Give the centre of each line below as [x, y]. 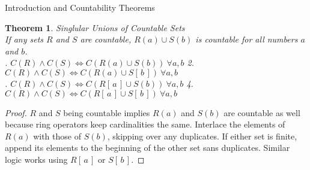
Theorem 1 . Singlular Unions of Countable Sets [95, 27]
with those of [57, 136]
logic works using [36, 159]
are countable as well [262, 112]
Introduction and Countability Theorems [80, 7]
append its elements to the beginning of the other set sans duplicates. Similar [147, 148]
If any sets [24, 39]
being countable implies [107, 112]
